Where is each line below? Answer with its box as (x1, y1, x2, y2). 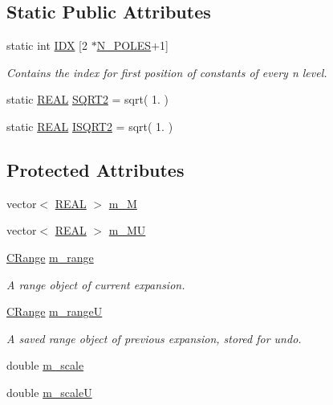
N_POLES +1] (96, 37, 169, 54)
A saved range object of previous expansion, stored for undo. (6, 329, 302, 346)
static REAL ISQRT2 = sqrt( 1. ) (6, 117, 173, 134)
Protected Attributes (6, 157, 185, 182)
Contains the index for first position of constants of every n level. (6, 63, 327, 80)
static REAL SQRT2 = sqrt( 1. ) (6, 91, 169, 108)
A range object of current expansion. (6, 276, 185, 292)
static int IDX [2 (6, 37, 87, 54)
